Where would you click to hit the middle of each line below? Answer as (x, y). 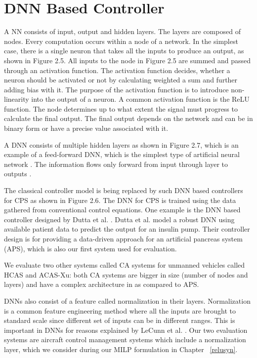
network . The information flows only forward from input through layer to (116, 164)
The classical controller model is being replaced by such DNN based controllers (124, 190)
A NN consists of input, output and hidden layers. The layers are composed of (122, 31)
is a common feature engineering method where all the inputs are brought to (120, 310)
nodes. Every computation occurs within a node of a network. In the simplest (121, 41)
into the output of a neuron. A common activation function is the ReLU (140, 99)
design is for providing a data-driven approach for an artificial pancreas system (123, 239)
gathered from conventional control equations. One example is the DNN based (122, 210)
